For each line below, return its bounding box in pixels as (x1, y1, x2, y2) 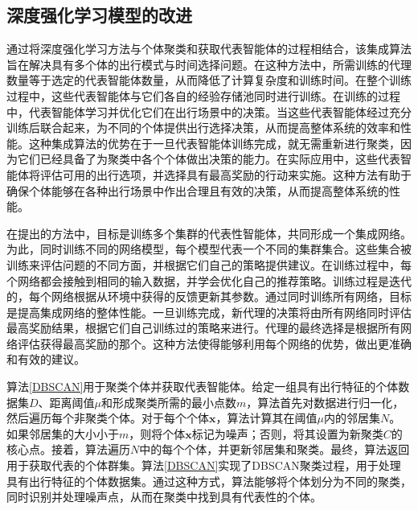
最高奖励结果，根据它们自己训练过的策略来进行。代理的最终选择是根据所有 (6, 319, 400, 336)
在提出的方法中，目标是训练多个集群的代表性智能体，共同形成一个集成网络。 (6, 224, 412, 241)
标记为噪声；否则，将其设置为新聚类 (191, 425, 383, 442)
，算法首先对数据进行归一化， (246, 393, 404, 410)
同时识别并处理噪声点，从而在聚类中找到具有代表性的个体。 (6, 488, 322, 505)
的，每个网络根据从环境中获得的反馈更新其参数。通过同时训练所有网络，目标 (6, 288, 412, 305)
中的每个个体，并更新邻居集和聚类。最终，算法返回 (139, 441, 410, 458)
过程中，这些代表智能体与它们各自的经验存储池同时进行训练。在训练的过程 (6, 87, 400, 104)
